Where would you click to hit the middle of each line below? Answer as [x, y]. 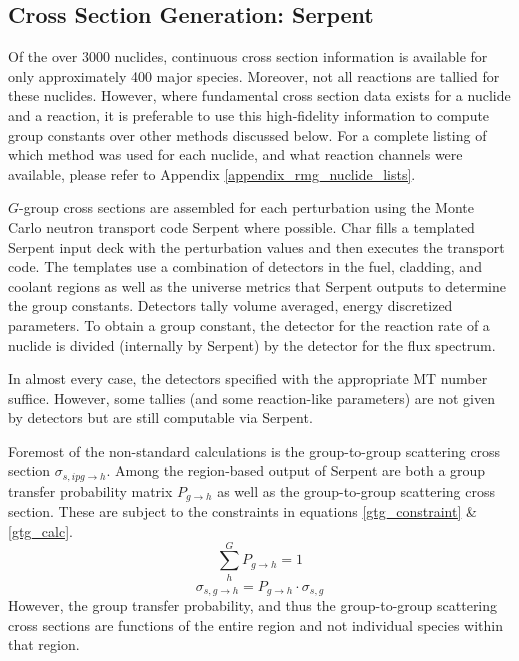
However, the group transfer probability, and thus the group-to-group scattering [253, 605]
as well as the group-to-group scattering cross [356, 490]
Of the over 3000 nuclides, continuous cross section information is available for [248, 56]
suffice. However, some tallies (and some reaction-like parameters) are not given [251, 397]
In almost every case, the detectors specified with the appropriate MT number [248, 378]
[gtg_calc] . [40, 530]
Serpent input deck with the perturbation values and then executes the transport [256, 246]
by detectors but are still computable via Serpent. [160, 417]
